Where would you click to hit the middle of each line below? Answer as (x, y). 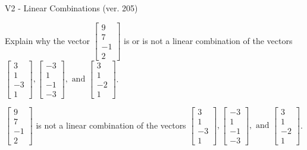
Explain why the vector (47, 40)
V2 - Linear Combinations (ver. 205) (71, 8)
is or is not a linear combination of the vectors (208, 40)
